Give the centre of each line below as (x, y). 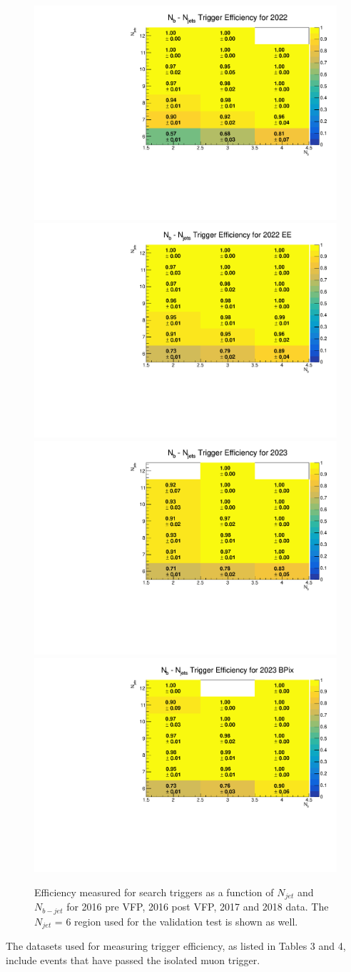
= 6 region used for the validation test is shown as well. (176, 921)
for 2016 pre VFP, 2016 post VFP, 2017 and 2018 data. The (198, 907)
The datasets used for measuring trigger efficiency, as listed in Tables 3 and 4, (176, 946)
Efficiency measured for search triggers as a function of (154, 892)
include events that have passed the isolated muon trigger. (133, 959)
